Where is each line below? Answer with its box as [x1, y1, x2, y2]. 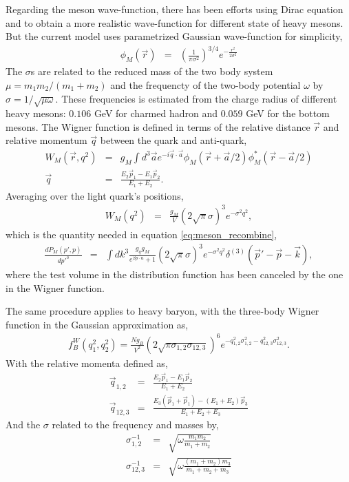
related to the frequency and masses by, [52, 417, 219, 432]
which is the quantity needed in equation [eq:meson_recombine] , [6, 227, 277, 241]
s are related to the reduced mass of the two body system [30, 64, 273, 78]
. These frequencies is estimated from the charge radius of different [55, 91, 337, 105]
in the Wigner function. [6, 280, 105, 295]
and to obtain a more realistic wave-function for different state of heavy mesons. [6, 15, 343, 30]
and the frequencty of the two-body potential [110, 77, 301, 92]
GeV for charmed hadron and [94, 106, 218, 120]
